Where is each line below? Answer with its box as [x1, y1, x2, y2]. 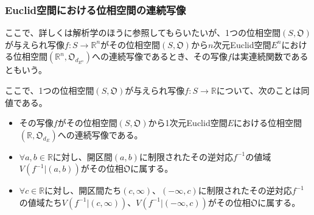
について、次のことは [216, 84, 301, 96]
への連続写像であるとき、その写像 [91, 50, 228, 63]
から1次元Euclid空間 [148, 116, 228, 129]
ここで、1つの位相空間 [5, 84, 94, 96]
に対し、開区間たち [44, 184, 122, 197]
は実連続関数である [231, 50, 309, 63]
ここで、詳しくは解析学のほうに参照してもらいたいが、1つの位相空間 [5, 26, 281, 39]
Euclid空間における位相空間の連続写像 [5, 2, 186, 17]
